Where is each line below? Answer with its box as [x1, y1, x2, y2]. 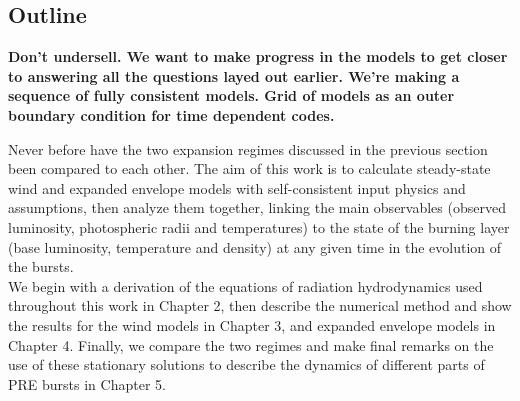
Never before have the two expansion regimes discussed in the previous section [8, 138, 488, 159]
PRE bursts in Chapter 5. [8, 373, 166, 394]
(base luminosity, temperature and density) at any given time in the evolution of [8, 236, 502, 257]
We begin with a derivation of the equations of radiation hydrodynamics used [8, 275, 483, 296]
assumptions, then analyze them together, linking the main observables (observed [8, 197, 506, 218]
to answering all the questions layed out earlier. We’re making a [8, 65, 460, 86]
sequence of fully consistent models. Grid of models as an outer [8, 85, 455, 106]
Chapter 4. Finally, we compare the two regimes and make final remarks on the [8, 334, 494, 355]
